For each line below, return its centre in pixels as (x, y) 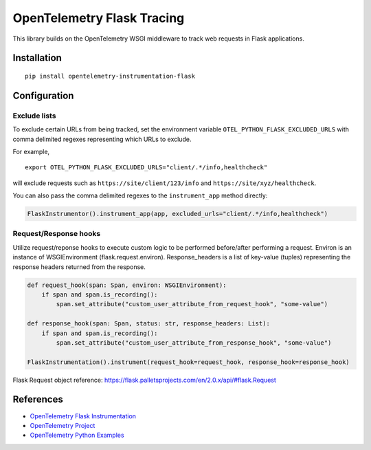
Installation (37, 58)
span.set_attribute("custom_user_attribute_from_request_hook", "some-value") (192, 304)
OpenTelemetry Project (63, 425)
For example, (31, 151)
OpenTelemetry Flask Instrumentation (83, 416)
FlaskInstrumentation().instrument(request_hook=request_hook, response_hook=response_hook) (188, 362)
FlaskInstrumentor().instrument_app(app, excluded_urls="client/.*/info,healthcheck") (178, 214)
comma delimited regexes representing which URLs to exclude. (102, 139)
